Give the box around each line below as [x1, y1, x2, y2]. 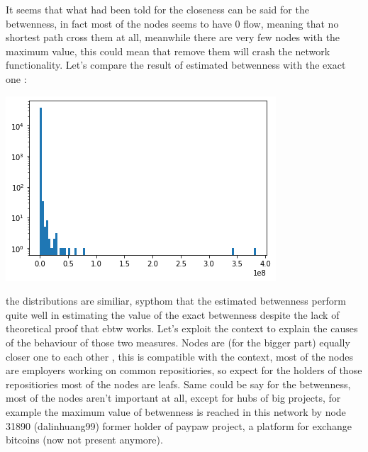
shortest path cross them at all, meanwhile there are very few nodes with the [6, 30, 340, 45]
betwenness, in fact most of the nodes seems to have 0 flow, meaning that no [6, 16, 339, 30]
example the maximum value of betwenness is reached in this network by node [6, 404, 346, 419]
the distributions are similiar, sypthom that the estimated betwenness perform [6, 293, 346, 308]
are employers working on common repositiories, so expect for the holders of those [6, 363, 362, 378]
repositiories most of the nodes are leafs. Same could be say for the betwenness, [6, 376, 351, 391]
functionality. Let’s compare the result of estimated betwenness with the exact [6, 57, 346, 72]
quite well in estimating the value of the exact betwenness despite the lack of [6, 307, 340, 322]
